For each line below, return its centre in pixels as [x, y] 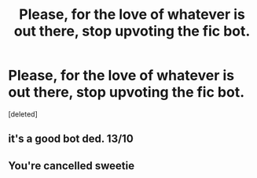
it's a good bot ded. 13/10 [71, 139]
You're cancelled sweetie [72, 166]
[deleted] [23, 114]
